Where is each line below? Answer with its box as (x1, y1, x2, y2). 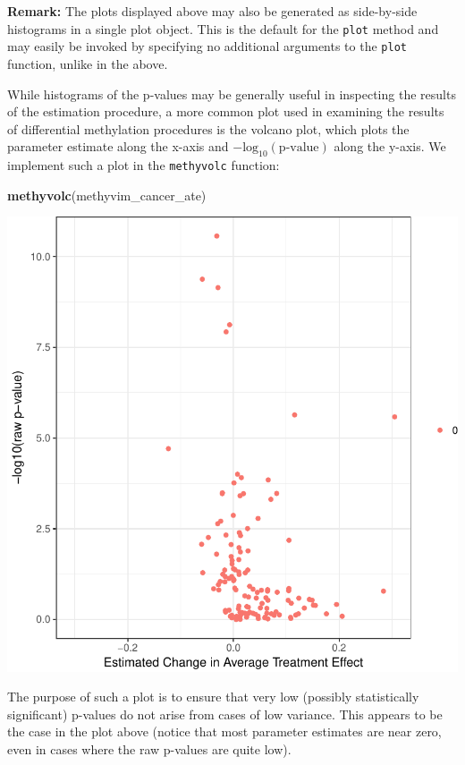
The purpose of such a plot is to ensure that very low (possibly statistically (7, 687, 419, 706)
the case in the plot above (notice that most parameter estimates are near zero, (7, 722, 442, 741)
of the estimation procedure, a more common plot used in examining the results (7, 102, 444, 121)
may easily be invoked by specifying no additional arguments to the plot (7, 37, 407, 55)
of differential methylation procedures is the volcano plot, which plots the (7, 119, 410, 138)
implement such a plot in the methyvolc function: (7, 156, 280, 174)
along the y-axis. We (334, 137, 446, 156)
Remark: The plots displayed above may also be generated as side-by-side (7, 2, 418, 20)
